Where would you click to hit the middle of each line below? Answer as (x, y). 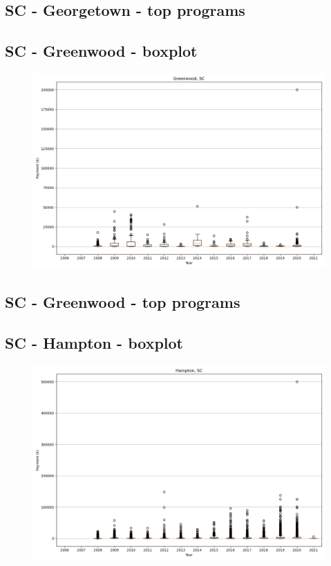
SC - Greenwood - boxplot (101, 51)
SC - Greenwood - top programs (123, 302)
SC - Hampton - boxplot (94, 343)
